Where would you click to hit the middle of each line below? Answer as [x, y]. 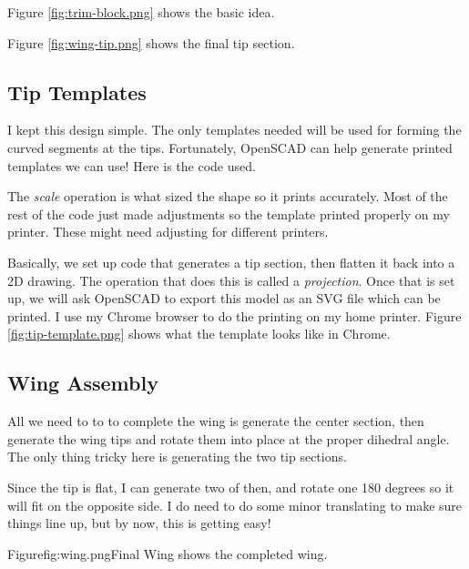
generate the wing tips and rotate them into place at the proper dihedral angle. [229, 438]
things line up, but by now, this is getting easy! [139, 523]
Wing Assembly [83, 383]
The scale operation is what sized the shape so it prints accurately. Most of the [228, 196]
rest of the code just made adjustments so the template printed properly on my [229, 213]
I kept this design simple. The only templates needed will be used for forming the [234, 130]
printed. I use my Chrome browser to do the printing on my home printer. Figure [234, 315]
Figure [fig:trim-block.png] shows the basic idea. [141, 12]
